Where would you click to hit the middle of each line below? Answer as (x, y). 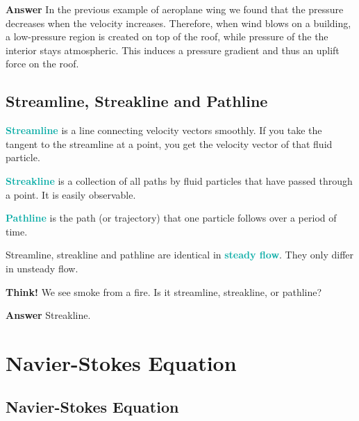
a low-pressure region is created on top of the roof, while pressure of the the (167, 36)
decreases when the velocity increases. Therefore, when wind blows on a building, (178, 23)
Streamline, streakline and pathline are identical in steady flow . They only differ (180, 255)
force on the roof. (42, 64)
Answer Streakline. (48, 315)
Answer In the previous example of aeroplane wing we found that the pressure (175, 9)
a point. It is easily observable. (71, 194)
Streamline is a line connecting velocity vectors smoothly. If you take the (164, 130)
